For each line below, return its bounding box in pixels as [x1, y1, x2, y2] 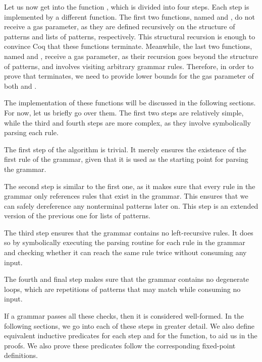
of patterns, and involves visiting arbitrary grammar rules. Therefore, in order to [4, 61, 254, 71]
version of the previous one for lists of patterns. [4, 210, 150, 221]
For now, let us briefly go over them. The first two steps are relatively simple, [4, 107, 244, 117]
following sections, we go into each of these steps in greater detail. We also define [4, 320, 254, 331]
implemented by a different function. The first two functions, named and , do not [4, 11, 255, 22]
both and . [4, 80, 37, 91]
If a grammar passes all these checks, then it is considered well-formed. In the [4, 311, 244, 321]
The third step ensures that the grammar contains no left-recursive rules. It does [4, 227, 253, 237]
